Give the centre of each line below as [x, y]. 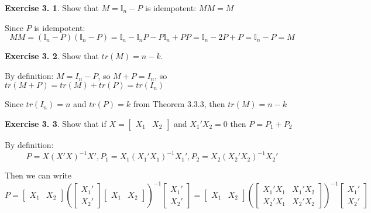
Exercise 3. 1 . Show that [52, 8]
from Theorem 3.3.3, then [179, 104]
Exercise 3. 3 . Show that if [56, 123]
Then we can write [38, 175]
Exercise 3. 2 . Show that [52, 56]
